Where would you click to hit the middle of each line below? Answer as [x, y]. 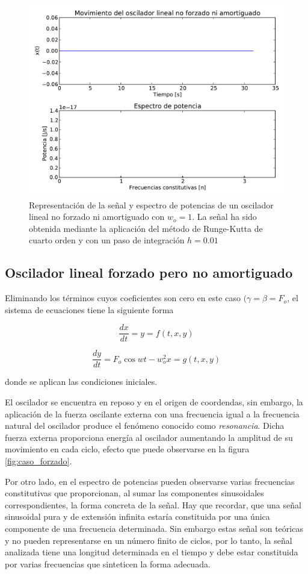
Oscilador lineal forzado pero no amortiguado [149, 273]
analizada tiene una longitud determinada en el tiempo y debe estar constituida [152, 552]
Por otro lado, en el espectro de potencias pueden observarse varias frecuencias [150, 481]
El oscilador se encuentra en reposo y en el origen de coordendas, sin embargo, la [154, 402]
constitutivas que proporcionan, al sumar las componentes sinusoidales [134, 493]
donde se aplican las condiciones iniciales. [81, 382]
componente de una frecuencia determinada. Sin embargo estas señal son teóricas [154, 529]
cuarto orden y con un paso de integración [107, 240]
